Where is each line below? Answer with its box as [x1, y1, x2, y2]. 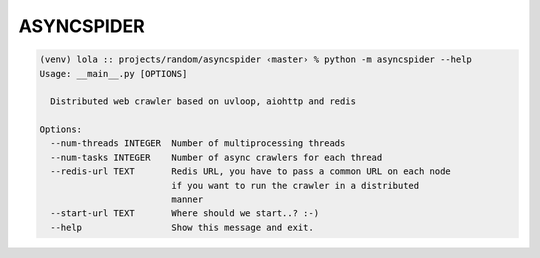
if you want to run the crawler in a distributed [171, 180, 420, 191]
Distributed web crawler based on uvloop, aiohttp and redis [50, 96, 357, 107]
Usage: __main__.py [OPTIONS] [39, 68, 188, 79]
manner [171, 194, 204, 205]
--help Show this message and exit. [50, 221, 314, 233]
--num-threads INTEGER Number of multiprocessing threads [50, 138, 346, 149]
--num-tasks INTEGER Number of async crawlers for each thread [50, 151, 383, 163]
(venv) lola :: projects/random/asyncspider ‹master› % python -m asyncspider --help [39, 54, 472, 65]
